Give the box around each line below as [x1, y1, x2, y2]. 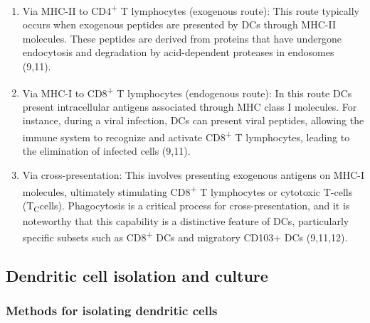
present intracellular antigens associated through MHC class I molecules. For [22, 99, 357, 114]
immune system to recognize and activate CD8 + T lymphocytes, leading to [22, 128, 350, 144]
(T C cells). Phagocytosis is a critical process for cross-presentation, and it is [22, 197, 350, 214]
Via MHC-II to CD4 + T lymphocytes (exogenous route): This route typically [22, 1, 359, 18]
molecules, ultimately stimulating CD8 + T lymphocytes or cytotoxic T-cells [22, 182, 353, 199]
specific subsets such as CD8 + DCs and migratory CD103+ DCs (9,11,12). [22, 228, 348, 245]
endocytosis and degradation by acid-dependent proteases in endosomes [22, 45, 334, 60]
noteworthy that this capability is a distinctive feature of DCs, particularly [22, 213, 349, 228]
